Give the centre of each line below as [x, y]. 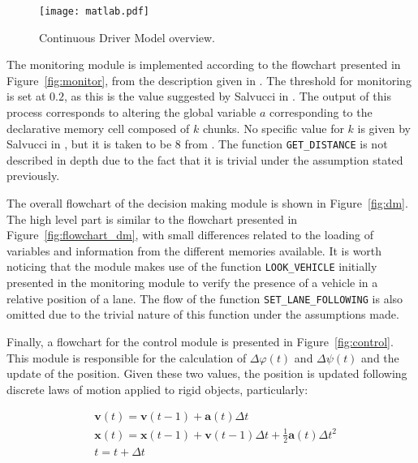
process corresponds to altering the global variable [131, 112]
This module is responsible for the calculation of [127, 357]
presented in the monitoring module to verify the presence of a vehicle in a [192, 283]
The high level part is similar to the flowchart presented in [152, 219]
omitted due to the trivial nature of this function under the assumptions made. [203, 314]
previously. [33, 176]
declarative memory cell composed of [98, 128]
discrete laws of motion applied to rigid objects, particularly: [157, 389]
